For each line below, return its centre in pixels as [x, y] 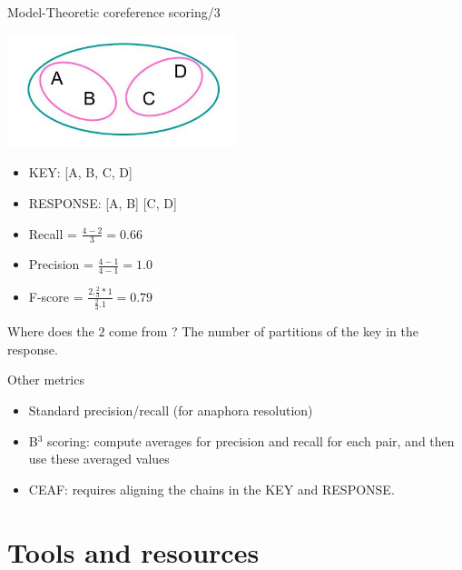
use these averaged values [99, 459]
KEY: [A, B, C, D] [80, 172]
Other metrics [46, 380]
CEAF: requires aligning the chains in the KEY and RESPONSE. [211, 489]
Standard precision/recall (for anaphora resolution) [171, 410]
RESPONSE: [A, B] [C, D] [103, 202]
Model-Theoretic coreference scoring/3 [114, 12]
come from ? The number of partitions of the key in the [264, 331]
